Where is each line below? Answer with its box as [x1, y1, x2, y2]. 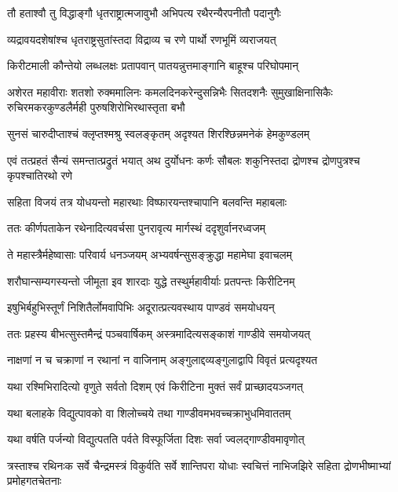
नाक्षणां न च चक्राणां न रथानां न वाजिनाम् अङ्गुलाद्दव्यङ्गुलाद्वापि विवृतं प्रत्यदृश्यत [7, 352, 318, 368]
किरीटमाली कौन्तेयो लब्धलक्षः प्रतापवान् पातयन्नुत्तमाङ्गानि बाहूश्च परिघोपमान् [7, 57, 299, 74]
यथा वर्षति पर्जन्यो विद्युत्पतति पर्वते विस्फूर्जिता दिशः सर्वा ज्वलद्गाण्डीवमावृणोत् [7, 431, 305, 447]
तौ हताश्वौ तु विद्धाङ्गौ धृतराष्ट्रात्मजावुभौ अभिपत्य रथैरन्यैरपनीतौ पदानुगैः [7, 5, 281, 20]
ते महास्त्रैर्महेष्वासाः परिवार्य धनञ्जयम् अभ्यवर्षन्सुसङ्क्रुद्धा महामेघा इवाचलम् [7, 246, 293, 262]
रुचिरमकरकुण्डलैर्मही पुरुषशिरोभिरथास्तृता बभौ [7, 99, 185, 115]
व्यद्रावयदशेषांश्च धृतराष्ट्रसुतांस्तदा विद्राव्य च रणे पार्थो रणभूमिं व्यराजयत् [7, 31, 276, 47]
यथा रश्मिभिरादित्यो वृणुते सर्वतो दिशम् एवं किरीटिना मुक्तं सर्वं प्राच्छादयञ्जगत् [7, 377, 303, 394]
